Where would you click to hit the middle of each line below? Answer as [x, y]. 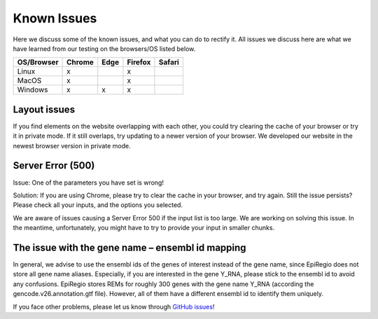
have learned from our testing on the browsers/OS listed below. [104, 48]
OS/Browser [38, 62]
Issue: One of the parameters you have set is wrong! [89, 183]
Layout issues [44, 109]
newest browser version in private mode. [72, 146]
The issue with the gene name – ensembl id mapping [129, 247]
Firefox [139, 62]
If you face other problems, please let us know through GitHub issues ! [114, 306]
